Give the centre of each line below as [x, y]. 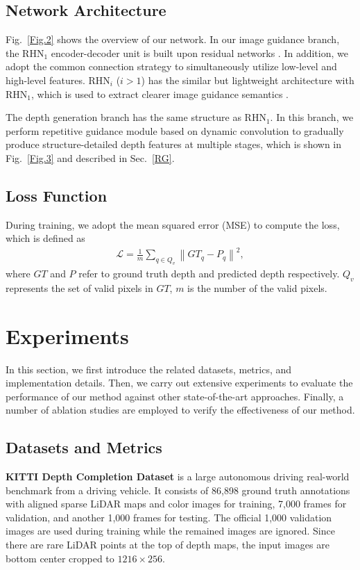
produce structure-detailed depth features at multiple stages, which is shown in [174, 144]
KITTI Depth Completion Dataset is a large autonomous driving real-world [178, 477]
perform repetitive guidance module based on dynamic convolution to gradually [175, 130]
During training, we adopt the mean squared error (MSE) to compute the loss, [173, 224]
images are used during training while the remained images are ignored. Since [170, 531]
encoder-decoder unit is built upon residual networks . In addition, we [199, 52]
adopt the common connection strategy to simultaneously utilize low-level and [171, 66]
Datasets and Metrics [84, 447]
